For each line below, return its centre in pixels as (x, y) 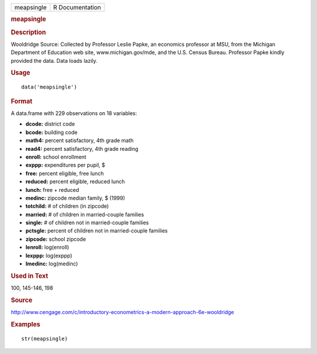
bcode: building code (51, 132)
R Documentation (77, 7)
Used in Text (29, 276)
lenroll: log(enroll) (48, 247)
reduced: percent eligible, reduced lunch (75, 181)
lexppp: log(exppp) (49, 255)
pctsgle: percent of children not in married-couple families (97, 231)
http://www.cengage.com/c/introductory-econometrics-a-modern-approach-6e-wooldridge (122, 312)
